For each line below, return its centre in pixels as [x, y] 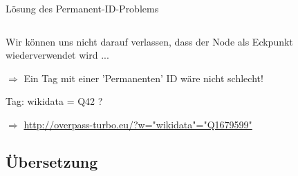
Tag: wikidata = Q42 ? [54, 101]
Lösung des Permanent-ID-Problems [82, 8]
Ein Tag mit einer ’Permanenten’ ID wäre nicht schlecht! [143, 78]
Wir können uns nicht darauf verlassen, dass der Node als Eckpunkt [149, 41]
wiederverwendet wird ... [57, 55]
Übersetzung [52, 161]
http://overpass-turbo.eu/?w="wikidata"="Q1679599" [138, 124]
